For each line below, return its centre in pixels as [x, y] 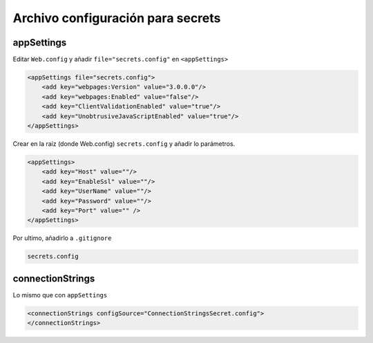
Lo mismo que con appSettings [60, 295]
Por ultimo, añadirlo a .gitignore [62, 238]
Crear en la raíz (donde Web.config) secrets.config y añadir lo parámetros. [124, 143]
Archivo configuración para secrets [117, 18]
